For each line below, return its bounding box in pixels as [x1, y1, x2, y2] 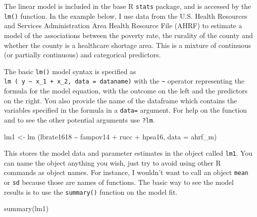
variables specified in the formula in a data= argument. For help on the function [4, 105, 247, 115]
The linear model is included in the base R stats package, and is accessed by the [4, 1, 251, 11]
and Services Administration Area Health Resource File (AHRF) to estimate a [4, 20, 242, 31]
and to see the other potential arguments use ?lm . [4, 114, 155, 125]
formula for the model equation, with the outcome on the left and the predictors [4, 86, 248, 95]
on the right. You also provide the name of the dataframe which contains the [4, 95, 237, 105]
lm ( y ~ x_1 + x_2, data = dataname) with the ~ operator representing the [4, 76, 245, 86]
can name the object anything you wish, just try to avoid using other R [4, 157, 221, 168]
